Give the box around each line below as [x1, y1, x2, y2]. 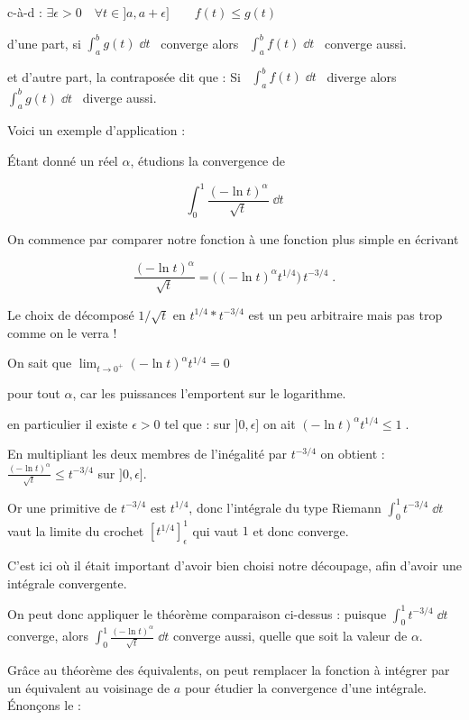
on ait [262, 414, 296, 433]
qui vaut [192, 521, 239, 540]
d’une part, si [7, 33, 81, 52]
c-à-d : [7, 3, 42, 21]
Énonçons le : [7, 696, 81, 715]
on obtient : [320, 444, 385, 463]
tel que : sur [164, 414, 231, 433]
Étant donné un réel [7, 151, 118, 170]
